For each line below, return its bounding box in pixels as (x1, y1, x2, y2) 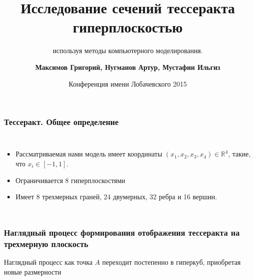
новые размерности (4, 266, 61, 277)
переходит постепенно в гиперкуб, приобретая (102, 256, 241, 267)
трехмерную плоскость (4, 237, 88, 249)
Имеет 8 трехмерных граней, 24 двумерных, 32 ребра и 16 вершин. (15, 191, 217, 202)
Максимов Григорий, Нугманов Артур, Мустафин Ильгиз (35, 62, 221, 72)
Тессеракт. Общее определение (4, 116, 119, 128)
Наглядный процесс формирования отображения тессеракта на (4, 226, 240, 238)
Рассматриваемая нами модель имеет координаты (15, 149, 163, 159)
